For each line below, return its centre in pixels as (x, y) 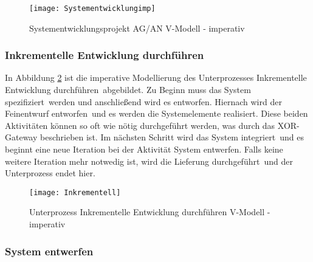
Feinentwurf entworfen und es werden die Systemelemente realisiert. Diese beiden (156, 113)
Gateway (21, 137)
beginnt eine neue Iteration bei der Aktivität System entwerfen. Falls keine (144, 149)
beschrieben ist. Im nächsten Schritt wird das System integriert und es (172, 137)
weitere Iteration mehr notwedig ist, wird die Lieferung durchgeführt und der (149, 161)
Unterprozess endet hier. (50, 173)
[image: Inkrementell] (75, 192)
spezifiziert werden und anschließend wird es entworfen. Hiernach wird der (143, 101)
